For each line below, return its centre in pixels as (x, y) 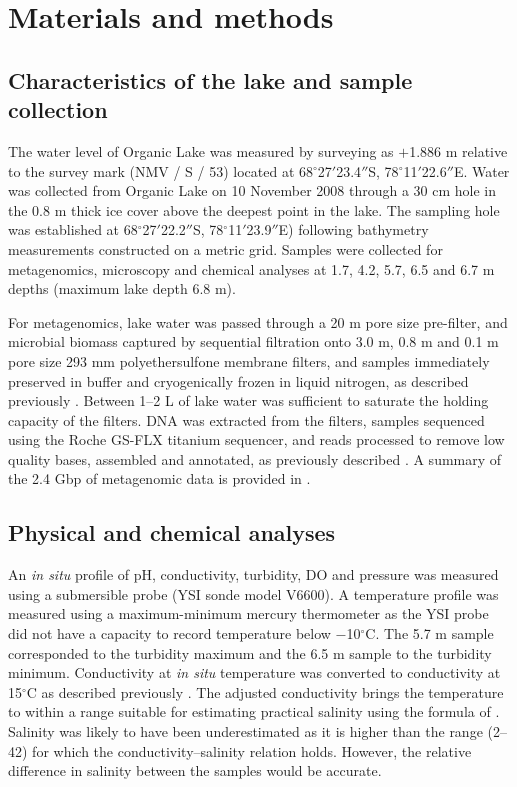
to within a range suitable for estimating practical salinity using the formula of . (254, 711)
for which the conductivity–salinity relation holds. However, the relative (252, 750)
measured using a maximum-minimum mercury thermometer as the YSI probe (248, 613)
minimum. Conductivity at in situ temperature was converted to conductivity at (254, 672)
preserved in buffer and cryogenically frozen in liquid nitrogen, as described (238, 380)
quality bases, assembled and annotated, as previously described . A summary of (255, 458)
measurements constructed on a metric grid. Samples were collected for (225, 248)
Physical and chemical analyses (172, 532)
